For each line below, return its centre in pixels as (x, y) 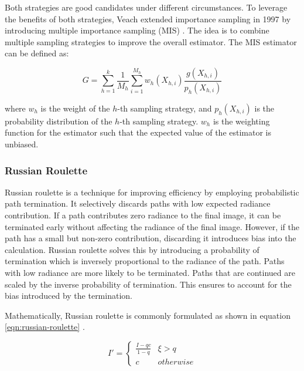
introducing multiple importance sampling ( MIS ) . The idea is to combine (137, 30)
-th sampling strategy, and (165, 108)
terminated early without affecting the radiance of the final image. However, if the (152, 226)
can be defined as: (37, 53)
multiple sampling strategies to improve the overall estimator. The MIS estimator (151, 41)
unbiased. (22, 144)
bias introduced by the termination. (69, 296)
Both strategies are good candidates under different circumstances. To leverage (146, 7)
